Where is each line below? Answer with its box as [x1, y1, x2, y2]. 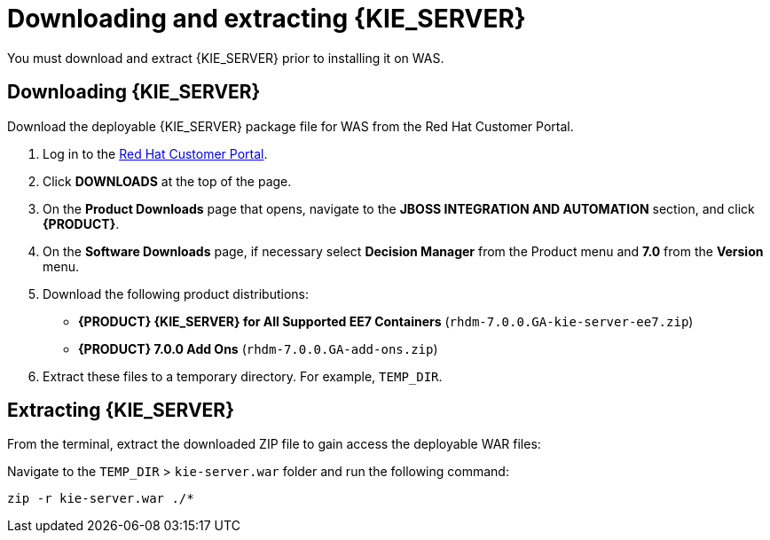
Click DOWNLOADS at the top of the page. [43, 173, 292, 189]
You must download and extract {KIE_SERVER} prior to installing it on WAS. [7, 50, 444, 66]
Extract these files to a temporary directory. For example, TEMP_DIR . [43, 368, 443, 384]
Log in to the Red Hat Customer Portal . [43, 145, 268, 161]
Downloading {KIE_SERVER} [7, 81, 261, 104]
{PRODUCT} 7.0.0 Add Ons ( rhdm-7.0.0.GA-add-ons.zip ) [78, 340, 438, 356]
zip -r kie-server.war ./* [7, 491, 194, 506]
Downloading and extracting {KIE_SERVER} [7, 4, 526, 34]
